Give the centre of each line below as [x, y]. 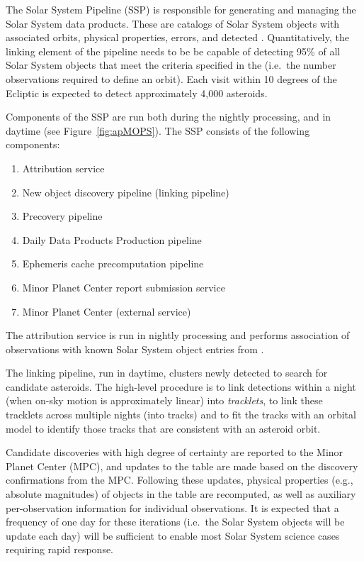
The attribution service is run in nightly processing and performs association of [178, 335]
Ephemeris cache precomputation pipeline [113, 263]
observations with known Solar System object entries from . [135, 349]
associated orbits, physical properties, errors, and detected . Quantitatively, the [177, 37]
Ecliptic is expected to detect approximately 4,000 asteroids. [137, 93]
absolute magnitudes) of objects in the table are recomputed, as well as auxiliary [181, 494]
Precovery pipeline [62, 216]
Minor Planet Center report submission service [124, 287]
